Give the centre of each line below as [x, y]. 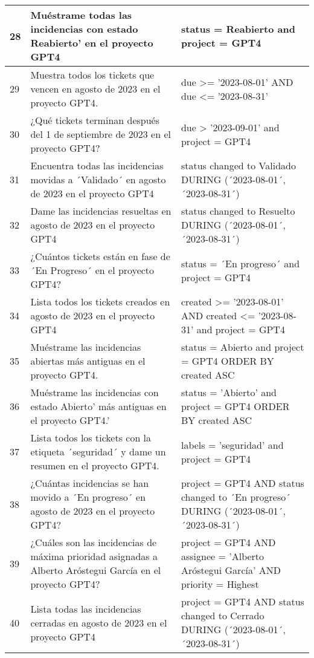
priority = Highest [220, 584]
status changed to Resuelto [238, 211]
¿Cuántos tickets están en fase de [100, 256]
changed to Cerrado [223, 615]
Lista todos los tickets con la [91, 438]
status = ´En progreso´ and [240, 263]
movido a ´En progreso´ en [88, 497]
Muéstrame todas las [81, 15]
